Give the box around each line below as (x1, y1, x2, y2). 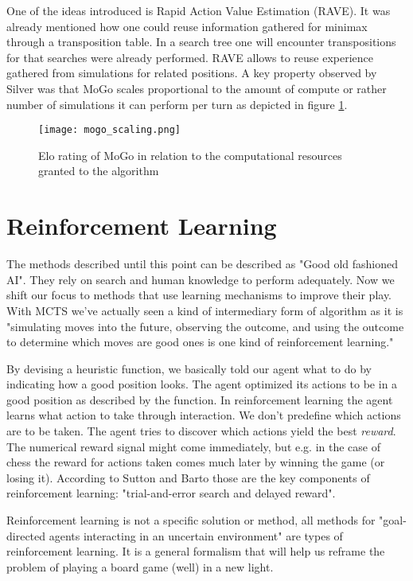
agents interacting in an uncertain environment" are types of (49, 527, 343, 544)
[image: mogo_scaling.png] (38, 124, 181, 136)
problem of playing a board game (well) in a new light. (6, 558, 274, 575)
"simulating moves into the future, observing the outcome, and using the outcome (6, 318, 404, 334)
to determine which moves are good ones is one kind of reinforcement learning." (6, 333, 394, 350)
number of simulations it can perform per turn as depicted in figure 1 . (6, 96, 348, 112)
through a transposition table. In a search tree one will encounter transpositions (6, 33, 396, 50)
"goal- (379, 512, 407, 528)
